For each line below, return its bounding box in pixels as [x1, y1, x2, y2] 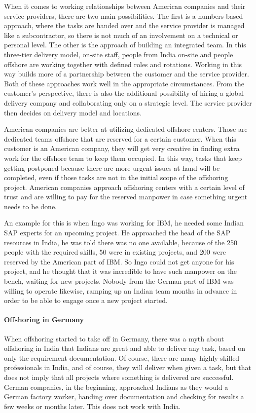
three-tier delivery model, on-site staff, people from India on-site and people [4, 49, 233, 59]
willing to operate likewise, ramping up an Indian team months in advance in [4, 285, 237, 296]
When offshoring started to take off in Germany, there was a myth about [4, 333, 224, 343]
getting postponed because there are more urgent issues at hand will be [4, 162, 220, 173]
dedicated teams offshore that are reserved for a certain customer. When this [4, 133, 236, 144]
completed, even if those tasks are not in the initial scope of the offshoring [4, 172, 228, 183]
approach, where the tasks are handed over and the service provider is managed [4, 20, 245, 31]
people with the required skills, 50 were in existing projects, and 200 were [4, 247, 226, 257]
